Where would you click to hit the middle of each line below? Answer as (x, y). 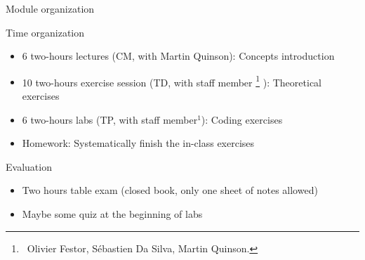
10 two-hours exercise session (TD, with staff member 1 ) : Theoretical (172, 81)
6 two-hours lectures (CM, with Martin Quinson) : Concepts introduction (178, 56)
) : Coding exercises (242, 119)
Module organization (50, 8)
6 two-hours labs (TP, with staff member (110, 119)
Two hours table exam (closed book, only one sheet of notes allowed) (170, 190)
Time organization (45, 32)
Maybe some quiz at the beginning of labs (112, 214)
